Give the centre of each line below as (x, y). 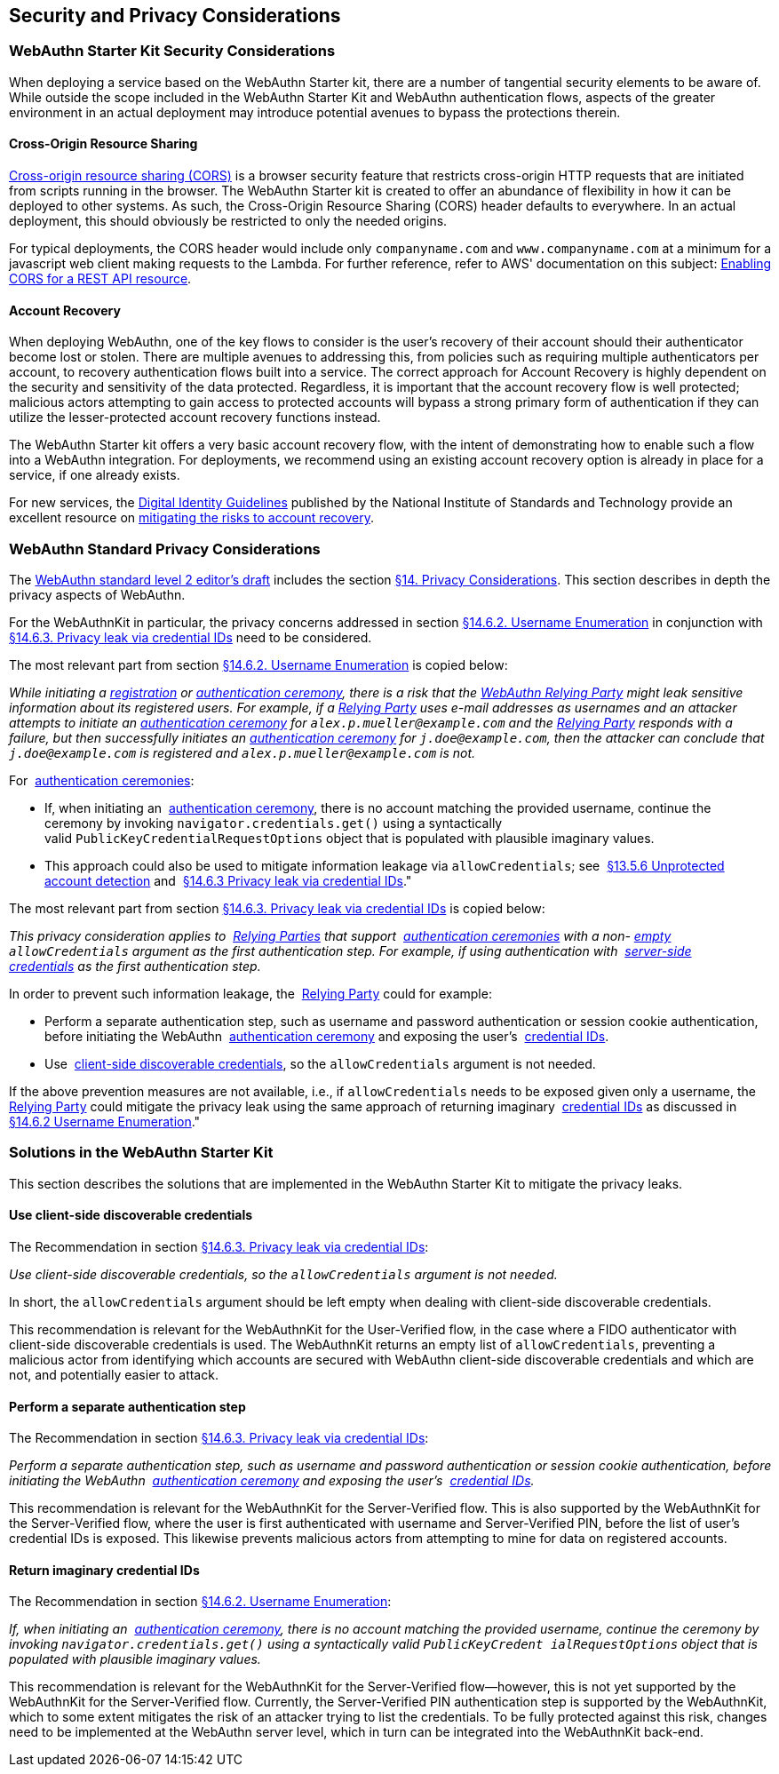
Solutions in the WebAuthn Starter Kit (141, 1153)
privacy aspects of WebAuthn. (97, 594)
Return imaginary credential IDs (104, 1570)
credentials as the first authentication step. (135, 966)
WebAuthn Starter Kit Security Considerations (172, 51)
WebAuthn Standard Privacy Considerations (165, 549)
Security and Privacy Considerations (175, 16)
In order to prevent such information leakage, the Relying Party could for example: (250, 993)
